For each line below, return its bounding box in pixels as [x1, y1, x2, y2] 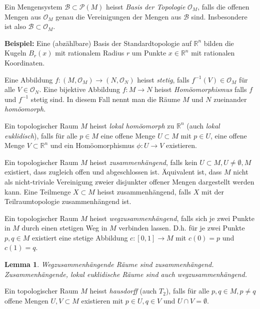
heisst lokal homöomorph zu [89, 120, 174, 130]
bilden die [203, 37, 234, 48]
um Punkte [131, 47, 166, 58]
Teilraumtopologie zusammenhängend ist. [4, 196, 131, 206]
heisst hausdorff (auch [89, 285, 157, 296]
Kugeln [4, 47, 26, 58]
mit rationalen [191, 47, 235, 58]
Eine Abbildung [4, 74, 53, 84]
